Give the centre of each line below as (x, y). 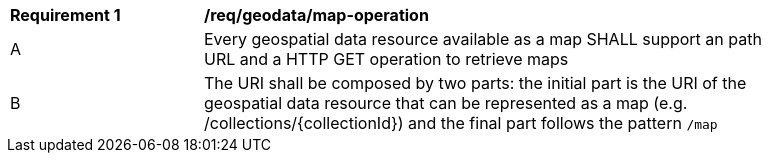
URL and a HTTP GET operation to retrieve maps (386, 59)
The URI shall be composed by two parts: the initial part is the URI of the (475, 83)
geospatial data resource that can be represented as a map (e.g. (446, 103)
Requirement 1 (65, 15)
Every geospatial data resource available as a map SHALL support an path (483, 39)
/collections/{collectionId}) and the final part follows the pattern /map (461, 123)
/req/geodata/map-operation (316, 15)
